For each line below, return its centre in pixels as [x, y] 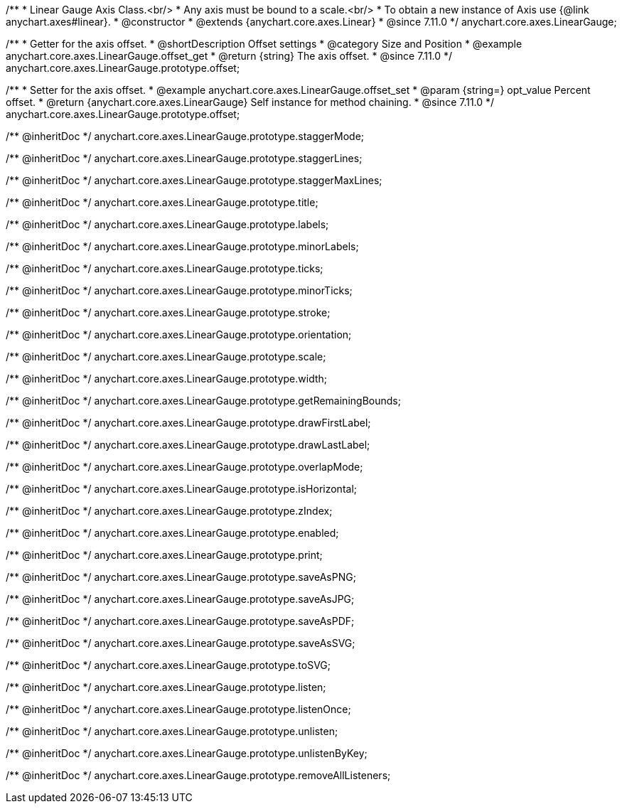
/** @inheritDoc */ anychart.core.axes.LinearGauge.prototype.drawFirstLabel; [188, 423]
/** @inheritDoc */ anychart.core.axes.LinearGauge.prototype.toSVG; [168, 665]
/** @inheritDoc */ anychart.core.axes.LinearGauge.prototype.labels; [167, 224]
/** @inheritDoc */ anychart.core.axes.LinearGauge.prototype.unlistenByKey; [187, 753]
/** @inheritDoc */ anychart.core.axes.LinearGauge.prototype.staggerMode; [185, 136]
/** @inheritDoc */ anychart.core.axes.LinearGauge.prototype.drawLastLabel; [188, 445]
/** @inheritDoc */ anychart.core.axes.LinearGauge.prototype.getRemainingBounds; [203, 401]
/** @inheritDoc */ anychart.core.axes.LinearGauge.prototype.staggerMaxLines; [194, 180]
